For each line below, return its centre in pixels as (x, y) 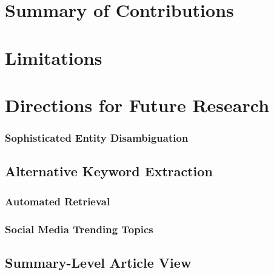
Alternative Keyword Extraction (109, 171)
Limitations (54, 57)
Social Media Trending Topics (79, 229)
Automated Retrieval (58, 201)
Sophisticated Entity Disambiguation (97, 138)
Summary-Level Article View (98, 262)
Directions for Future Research (137, 104)
